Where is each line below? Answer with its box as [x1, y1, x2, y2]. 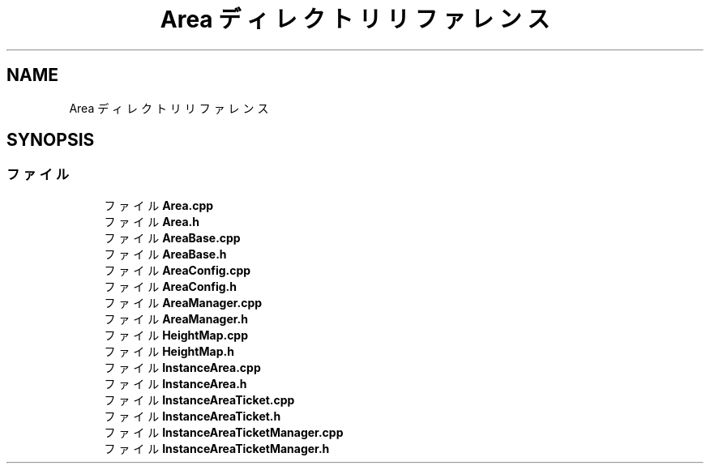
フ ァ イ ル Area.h [104, 214, 199, 229]
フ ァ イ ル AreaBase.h [104, 246, 227, 261]
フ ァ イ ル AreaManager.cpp [104, 295, 263, 310]
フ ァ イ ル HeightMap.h [104, 344, 234, 358]
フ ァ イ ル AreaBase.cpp [104, 230, 241, 245]
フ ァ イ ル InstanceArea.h [104, 376, 247, 391]
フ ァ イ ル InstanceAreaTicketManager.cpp [104, 425, 344, 439]
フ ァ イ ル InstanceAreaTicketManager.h [104, 441, 330, 455]
